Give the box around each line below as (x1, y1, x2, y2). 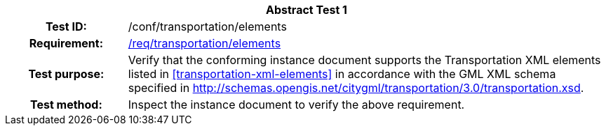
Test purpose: (28, 67, 105, 81)
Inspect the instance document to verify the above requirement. (128, 98, 465, 111)
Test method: (29, 98, 102, 111)
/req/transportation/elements (128, 36, 281, 50)
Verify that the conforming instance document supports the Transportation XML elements (128, 53, 601, 67)
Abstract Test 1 (266, 3, 347, 17)
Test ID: (45, 20, 87, 33)
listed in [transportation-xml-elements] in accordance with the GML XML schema (128, 67, 556, 81)
